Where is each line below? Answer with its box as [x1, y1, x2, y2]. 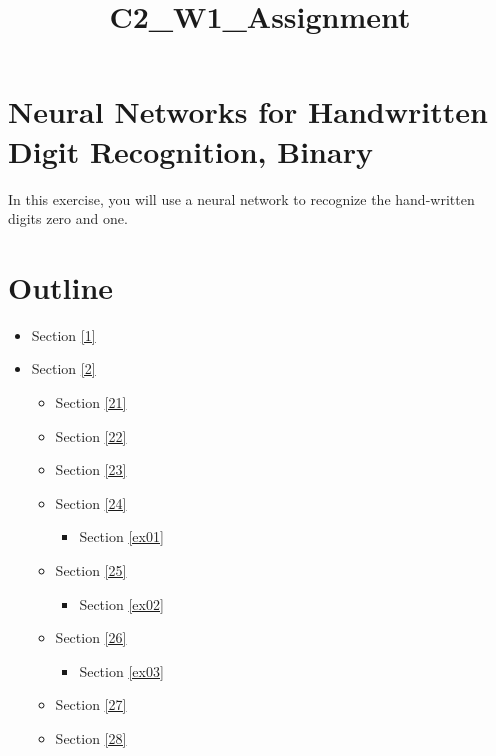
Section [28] [55, 727, 127, 748]
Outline [8, 266, 114, 307]
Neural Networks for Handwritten [8, 91, 488, 132]
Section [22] [55, 425, 127, 446]
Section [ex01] [79, 526, 164, 547]
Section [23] [55, 459, 127, 480]
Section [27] [55, 694, 127, 715]
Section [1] [31, 324, 96, 345]
